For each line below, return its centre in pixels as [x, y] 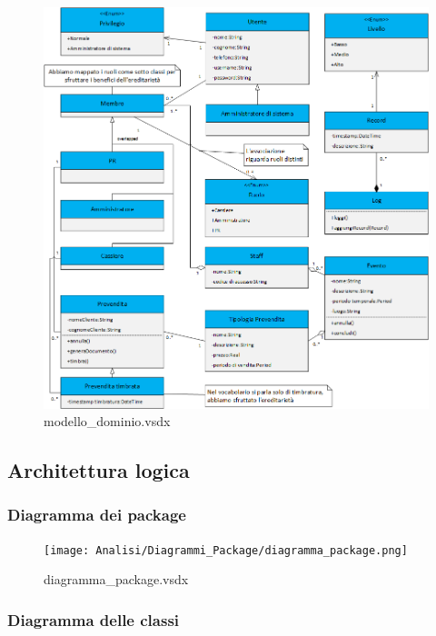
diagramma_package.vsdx [116, 579]
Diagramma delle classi [94, 619]
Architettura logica [99, 470]
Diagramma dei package [97, 515]
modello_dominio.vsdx [107, 421]
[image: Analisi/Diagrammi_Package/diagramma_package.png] [226, 550]
